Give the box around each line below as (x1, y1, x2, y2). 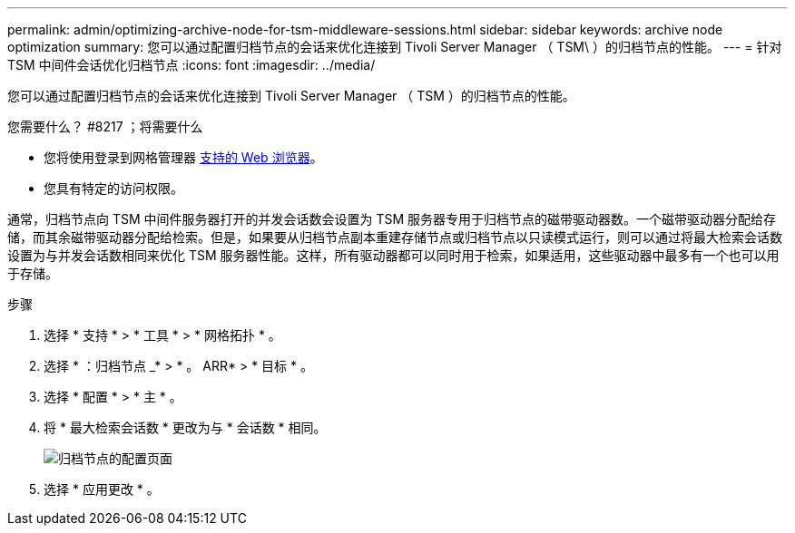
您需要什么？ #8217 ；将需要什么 (7, 119, 203, 134)
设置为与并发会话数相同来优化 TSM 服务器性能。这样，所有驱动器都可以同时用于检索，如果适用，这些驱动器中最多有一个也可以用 (7, 247, 780, 263)
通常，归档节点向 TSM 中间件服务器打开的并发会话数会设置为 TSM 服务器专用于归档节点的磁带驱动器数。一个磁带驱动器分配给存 (7, 211, 777, 227)
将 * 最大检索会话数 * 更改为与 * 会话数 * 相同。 (44, 420, 327, 435)
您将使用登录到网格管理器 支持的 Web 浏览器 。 (44, 150, 323, 165)
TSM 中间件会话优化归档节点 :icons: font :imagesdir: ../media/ (7, 57, 376, 73)
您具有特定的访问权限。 (44, 180, 183, 196)
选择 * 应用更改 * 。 (44, 481, 160, 497)
